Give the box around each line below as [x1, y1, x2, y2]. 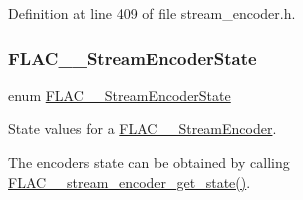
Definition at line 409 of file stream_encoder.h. [8, 3, 296, 23]
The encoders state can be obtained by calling [8, 152, 290, 172]
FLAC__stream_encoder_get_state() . [8, 171, 251, 192]
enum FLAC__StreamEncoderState [8, 84, 231, 105]
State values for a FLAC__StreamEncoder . [8, 118, 277, 139]
